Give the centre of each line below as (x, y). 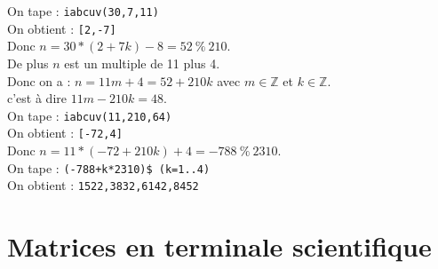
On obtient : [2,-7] (62, 28)
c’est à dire (37, 98)
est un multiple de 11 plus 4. (142, 63)
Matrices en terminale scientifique (219, 246)
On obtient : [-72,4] (65, 133)
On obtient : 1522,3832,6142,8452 (103, 185)
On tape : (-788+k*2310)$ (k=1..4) (109, 167)
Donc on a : (39, 80)
